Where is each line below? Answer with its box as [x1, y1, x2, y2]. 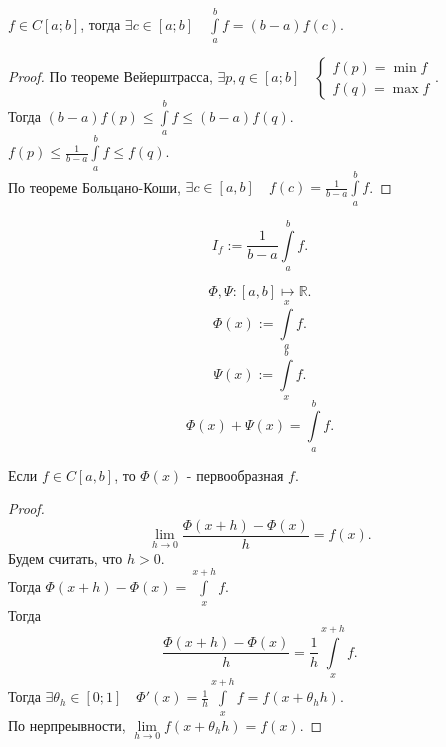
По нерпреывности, [8, 714, 126, 735]
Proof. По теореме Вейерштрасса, [8, 66, 213, 87]
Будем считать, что [8, 547, 123, 568]
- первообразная [186, 464, 284, 485]
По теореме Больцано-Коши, [8, 176, 181, 197]
